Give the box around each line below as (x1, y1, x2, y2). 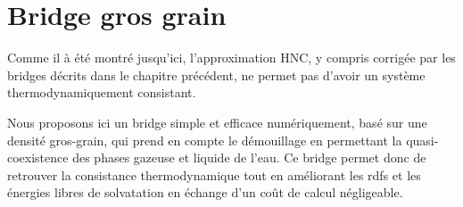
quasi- (406, 130, 439, 149)
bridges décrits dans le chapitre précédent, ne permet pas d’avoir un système (7, 65, 426, 84)
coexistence (7, 148, 69, 167)
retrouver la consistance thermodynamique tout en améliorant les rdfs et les (7, 165, 421, 184)
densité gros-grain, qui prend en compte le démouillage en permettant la (7, 130, 402, 149)
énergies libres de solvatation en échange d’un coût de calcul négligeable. (7, 183, 403, 202)
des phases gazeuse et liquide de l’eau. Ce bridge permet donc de (72, 148, 426, 167)
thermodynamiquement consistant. (7, 83, 196, 102)
